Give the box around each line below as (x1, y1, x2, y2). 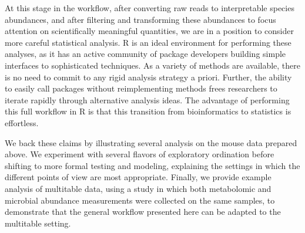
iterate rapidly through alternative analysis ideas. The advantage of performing (5, 93, 290, 106)
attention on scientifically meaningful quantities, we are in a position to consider (5, 25, 294, 37)
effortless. (5, 116, 39, 129)
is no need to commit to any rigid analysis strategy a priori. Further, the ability (5, 70, 292, 83)
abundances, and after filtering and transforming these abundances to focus (5, 13, 276, 25)
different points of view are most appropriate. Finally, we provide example (5, 171, 272, 183)
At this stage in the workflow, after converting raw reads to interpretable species (5, 2, 294, 13)
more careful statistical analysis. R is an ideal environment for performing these (5, 36, 291, 48)
